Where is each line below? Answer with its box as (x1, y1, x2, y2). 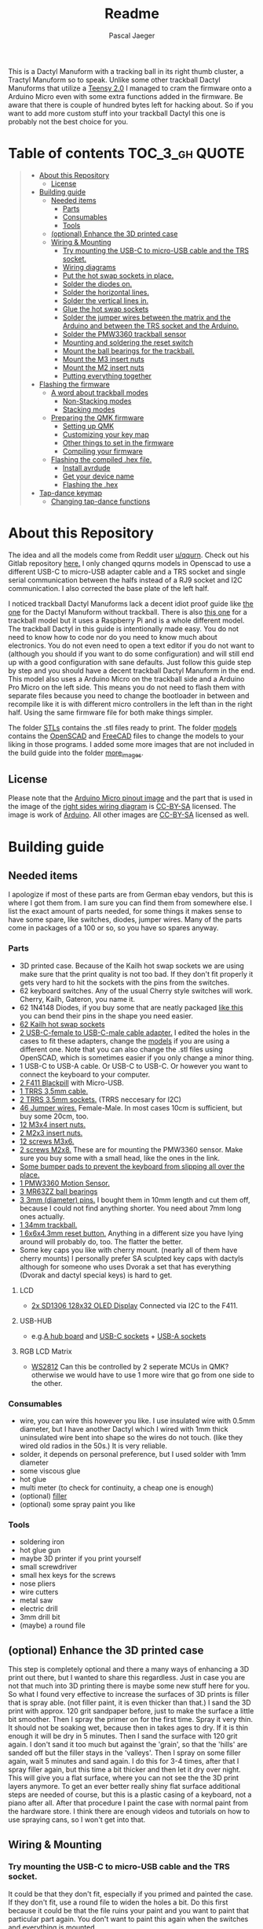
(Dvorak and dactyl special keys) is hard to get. (19, 1270, 173, 1280)
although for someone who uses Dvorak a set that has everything (19, 1262, 232, 1271)
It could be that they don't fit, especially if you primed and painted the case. (8, 1889, 254, 1898)
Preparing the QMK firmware (50, 412, 144, 422)
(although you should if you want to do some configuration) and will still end (8, 649, 254, 658)
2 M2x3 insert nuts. (19, 1128, 83, 1137)
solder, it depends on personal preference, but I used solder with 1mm (19, 1450, 247, 1459)
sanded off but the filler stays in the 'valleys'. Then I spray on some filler (8, 1748, 241, 1757)
